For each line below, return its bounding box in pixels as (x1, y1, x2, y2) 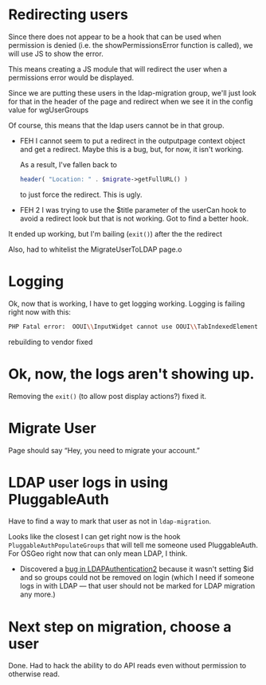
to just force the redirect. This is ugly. (19, 190, 143, 199)
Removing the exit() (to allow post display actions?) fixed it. (8, 391, 207, 401)
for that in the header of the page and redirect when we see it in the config (8, 96, 253, 106)
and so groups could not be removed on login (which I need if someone (19, 573, 255, 582)
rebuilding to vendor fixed (8, 337, 93, 346)
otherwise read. (8, 669, 60, 679)
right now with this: (8, 307, 72, 316)
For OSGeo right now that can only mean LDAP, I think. (8, 549, 188, 558)
